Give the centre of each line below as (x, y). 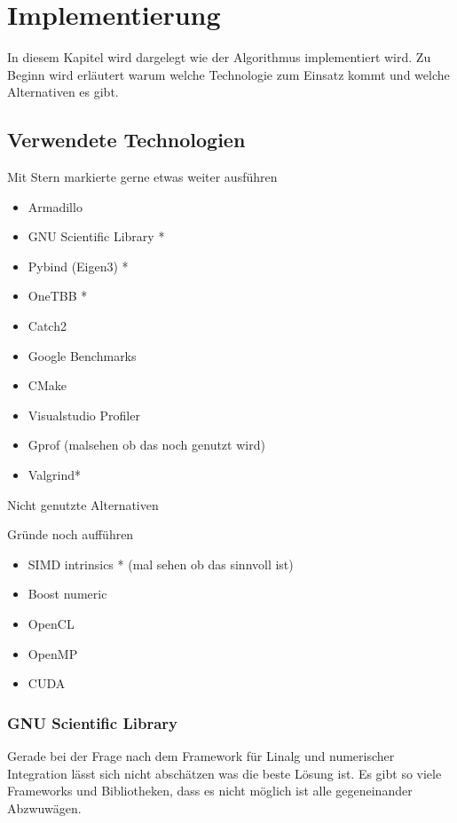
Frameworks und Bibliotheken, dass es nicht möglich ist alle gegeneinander (210, 791)
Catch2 (47, 326)
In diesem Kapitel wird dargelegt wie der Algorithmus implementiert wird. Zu (219, 57)
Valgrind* (54, 475)
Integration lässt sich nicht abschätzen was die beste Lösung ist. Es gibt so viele (225, 773)
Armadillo (55, 206)
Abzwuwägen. (44, 807)
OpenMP (53, 653)
